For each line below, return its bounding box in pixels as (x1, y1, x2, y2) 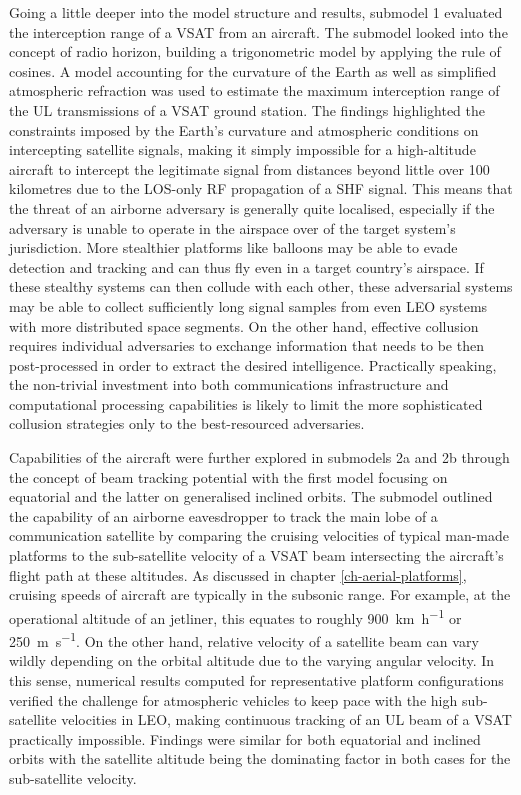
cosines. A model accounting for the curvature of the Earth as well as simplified (9, 60, 497, 81)
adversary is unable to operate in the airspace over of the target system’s (9, 217, 456, 238)
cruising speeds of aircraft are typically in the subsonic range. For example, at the (9, 584, 511, 605)
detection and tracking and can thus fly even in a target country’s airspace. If (9, 256, 484, 277)
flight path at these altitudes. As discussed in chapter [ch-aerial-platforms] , (9, 564, 467, 585)
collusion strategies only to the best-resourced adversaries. (9, 413, 365, 434)
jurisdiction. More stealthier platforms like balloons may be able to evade (9, 237, 458, 258)
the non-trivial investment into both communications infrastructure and (9, 374, 449, 395)
